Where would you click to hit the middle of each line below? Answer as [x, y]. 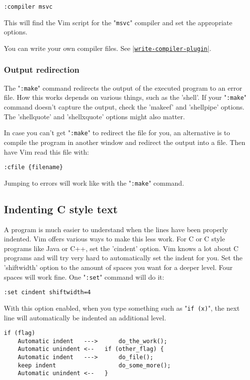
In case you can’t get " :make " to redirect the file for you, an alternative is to [117, 133]
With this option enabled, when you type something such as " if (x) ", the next [122, 308]
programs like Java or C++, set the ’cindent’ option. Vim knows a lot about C [121, 248]
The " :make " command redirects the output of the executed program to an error [123, 87]
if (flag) [20, 333]
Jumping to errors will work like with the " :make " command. [94, 182]
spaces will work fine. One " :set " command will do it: [84, 277]
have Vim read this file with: [47, 151]
